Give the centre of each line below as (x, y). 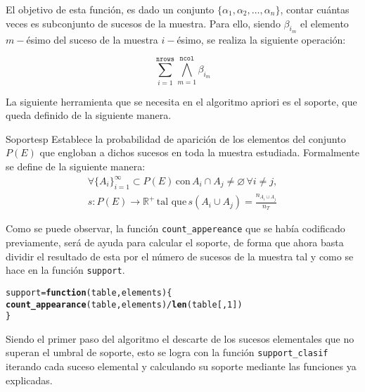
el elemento (325, 23)
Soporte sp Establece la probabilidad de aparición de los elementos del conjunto (176, 138)
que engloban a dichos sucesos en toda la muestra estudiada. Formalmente (200, 152)
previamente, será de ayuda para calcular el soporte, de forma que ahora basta (175, 242)
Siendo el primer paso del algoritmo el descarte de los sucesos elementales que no (180, 338)
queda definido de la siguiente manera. (89, 115)
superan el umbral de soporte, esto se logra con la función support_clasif (167, 352)
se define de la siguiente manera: (76, 166)
